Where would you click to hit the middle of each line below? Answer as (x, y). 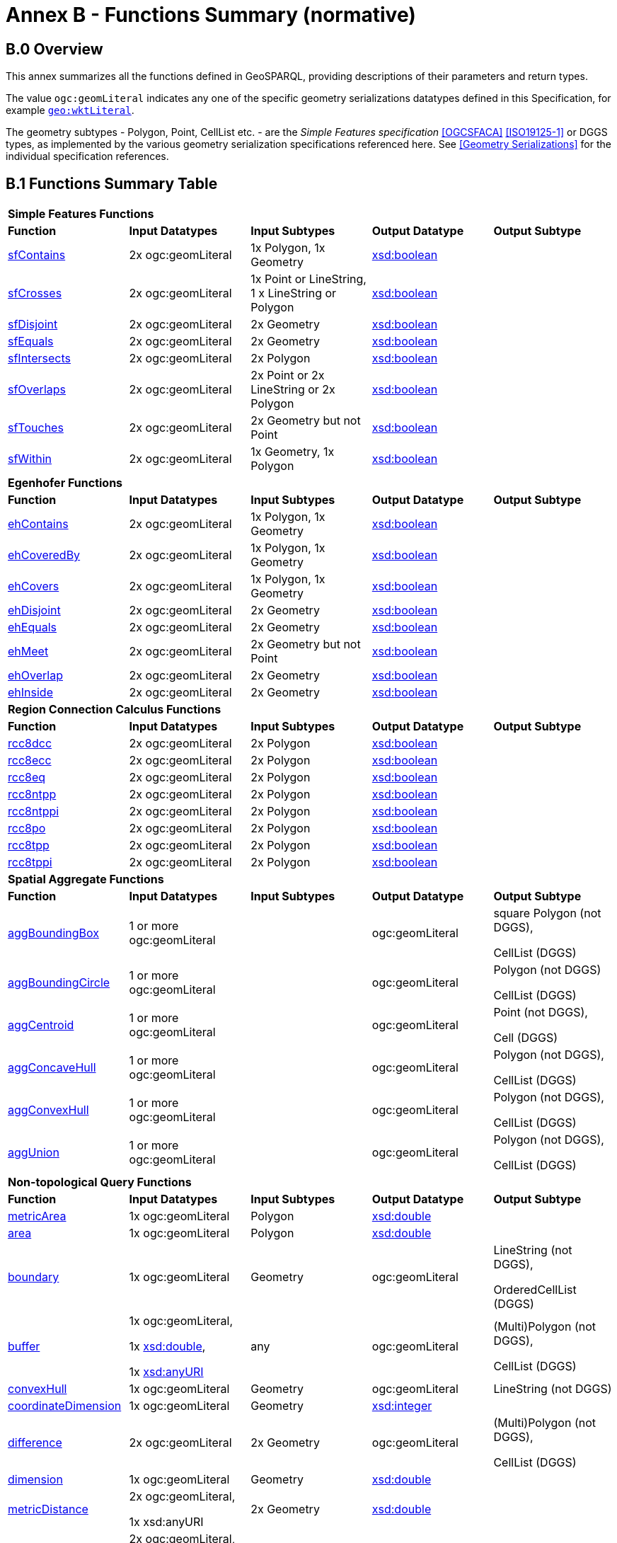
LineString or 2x (293, 390)
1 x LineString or (294, 293)
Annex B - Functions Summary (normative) (211, 15)
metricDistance (48, 1509)
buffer (24, 1347)
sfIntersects (39, 358)
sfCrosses (35, 293)
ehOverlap (35, 676)
